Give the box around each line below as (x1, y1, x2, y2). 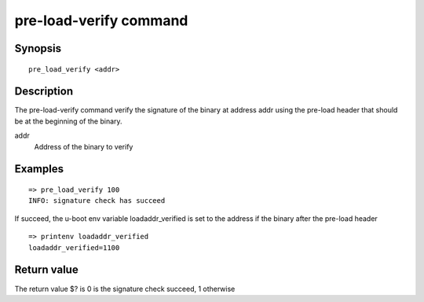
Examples (14, 162, 64, 176)
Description (14, 85, 74, 98)
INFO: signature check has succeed (28, 197, 166, 205)
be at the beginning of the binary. (14, 116, 122, 126)
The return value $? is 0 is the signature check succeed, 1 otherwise (14, 284, 236, 293)
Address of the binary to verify (34, 142, 133, 151)
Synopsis (14, 42, 62, 55)
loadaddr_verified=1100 (28, 243, 120, 252)
